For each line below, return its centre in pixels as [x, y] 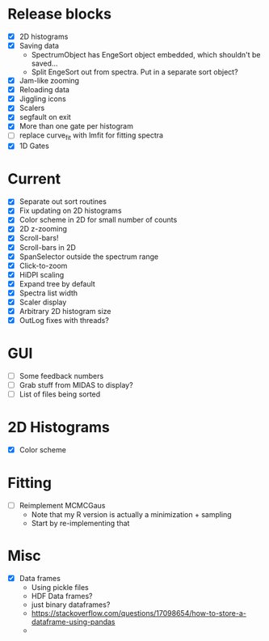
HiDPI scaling [42, 274]
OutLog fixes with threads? [64, 320]
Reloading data [44, 90]
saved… [44, 64]
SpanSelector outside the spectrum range [89, 257]
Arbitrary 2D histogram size [65, 311]
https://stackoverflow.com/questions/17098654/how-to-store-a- [139, 613]
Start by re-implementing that [80, 524]
